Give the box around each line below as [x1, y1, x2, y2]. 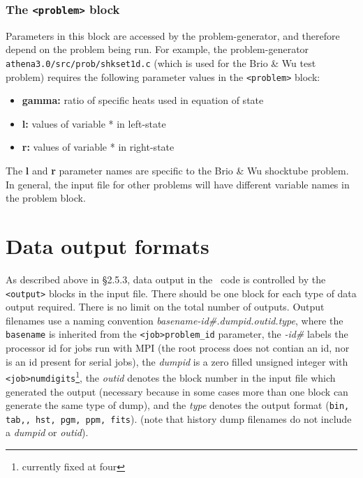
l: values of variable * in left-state [22, 116, 166, 130]
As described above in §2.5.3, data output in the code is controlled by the [6, 271, 326, 286]
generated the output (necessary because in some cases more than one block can [6, 384, 348, 398]
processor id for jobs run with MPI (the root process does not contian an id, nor [6, 341, 350, 355]
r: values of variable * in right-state [22, 140, 175, 154]
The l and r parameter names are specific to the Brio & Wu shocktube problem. [6, 163, 349, 178]
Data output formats [6, 232, 209, 260]
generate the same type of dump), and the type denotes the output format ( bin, [6, 398, 350, 412]
